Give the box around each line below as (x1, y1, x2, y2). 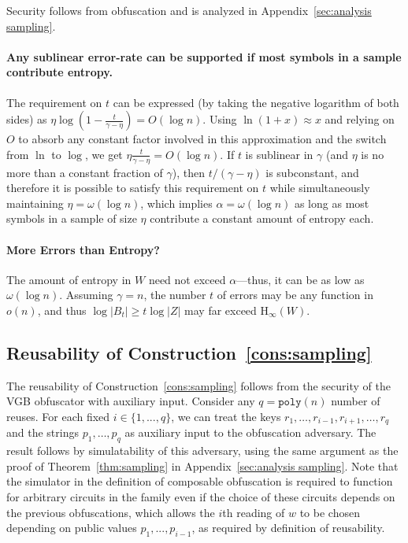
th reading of (222, 504, 285, 520)
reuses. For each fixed (6, 408, 110, 424)
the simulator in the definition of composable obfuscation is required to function (6, 473, 393, 489)
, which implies (140, 194, 213, 211)
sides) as (6, 111, 47, 127)
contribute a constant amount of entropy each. (150, 210, 374, 227)
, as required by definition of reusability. (191, 519, 385, 536)
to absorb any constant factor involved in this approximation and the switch (18, 131, 387, 147)
